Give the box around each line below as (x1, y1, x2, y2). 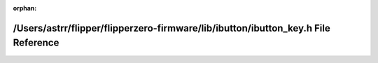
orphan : (13, 4, 37, 12)
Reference (13, 37, 59, 49)
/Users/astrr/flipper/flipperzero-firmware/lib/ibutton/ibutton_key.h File (13, 22, 330, 34)
